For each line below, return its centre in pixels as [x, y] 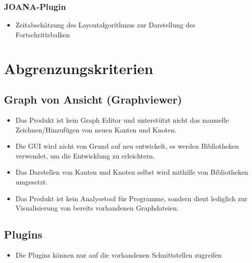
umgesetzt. [32, 181]
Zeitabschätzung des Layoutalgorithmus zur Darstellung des [105, 25]
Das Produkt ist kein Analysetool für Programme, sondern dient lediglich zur [131, 198]
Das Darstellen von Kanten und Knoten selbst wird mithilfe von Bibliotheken [132, 172]
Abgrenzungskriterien [79, 68]
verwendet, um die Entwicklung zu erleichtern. [85, 155]
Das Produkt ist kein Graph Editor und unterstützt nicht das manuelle [122, 119]
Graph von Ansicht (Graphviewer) [93, 99]
